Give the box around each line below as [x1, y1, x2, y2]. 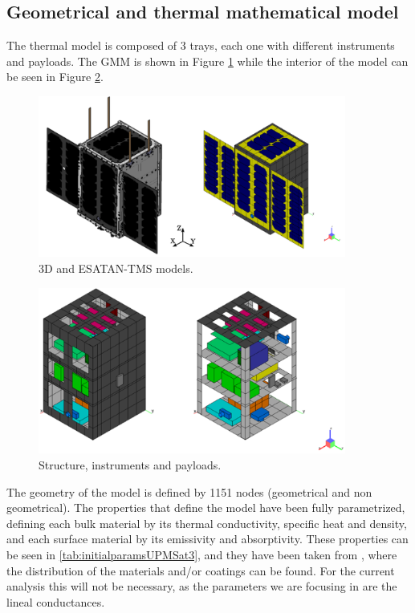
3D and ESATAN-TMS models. [39, 260, 193, 277]
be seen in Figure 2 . [6, 68, 104, 85]
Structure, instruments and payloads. [39, 457, 222, 473]
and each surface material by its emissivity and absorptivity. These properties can [6, 530, 409, 547]
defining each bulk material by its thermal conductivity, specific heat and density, [6, 514, 407, 531]
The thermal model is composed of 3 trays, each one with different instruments [6, 37, 395, 54]
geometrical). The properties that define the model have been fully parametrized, [6, 499, 405, 516]
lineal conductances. [6, 593, 105, 610]
